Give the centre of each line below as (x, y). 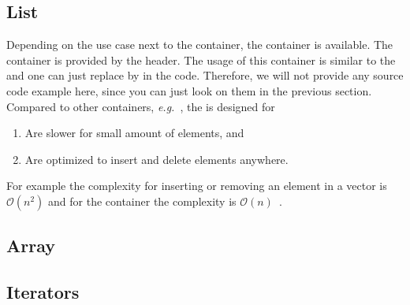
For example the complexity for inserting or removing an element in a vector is (197, 186)
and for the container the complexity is (142, 201)
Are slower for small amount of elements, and (134, 133)
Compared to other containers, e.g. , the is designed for (141, 106)
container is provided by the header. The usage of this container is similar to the (201, 60)
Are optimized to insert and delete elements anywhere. (157, 159)
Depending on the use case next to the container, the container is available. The (200, 45)
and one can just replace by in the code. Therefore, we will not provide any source (205, 75)
